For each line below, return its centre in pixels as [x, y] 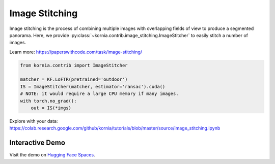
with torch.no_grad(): [48, 101]
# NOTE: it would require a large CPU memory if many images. [99, 94]
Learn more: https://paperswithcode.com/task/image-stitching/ [76, 52]
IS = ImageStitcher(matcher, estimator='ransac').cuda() [93, 87]
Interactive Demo [37, 143]
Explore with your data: [34, 121]
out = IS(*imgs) [51, 108]
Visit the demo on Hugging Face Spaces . [52, 155]
